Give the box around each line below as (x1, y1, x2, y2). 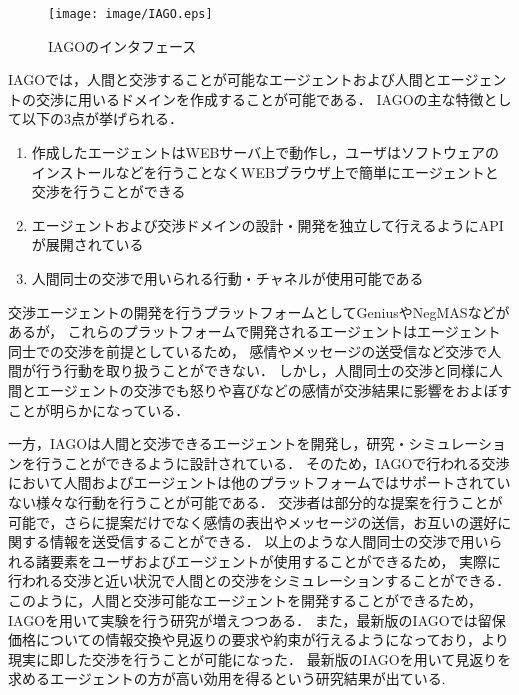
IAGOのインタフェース (48, 35, 197, 56)
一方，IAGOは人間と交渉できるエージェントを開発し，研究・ (8, 433, 409, 454)
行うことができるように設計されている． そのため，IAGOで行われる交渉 (35, 452, 510, 473)
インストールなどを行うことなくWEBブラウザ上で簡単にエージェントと (31, 161, 499, 182)
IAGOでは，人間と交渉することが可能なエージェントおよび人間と (8, 69, 437, 90)
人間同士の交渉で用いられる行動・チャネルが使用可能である (31, 268, 424, 288)
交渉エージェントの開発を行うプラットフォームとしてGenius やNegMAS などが (8, 301, 510, 322)
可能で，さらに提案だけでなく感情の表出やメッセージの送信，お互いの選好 (8, 511, 498, 532)
